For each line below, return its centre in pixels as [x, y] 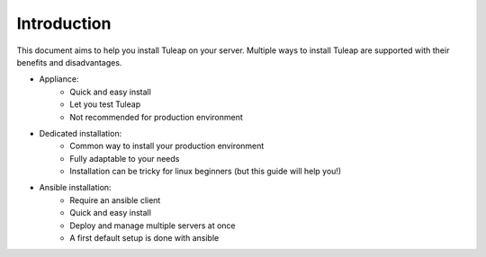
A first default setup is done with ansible [144, 238]
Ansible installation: [75, 188]
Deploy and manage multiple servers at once [153, 226]
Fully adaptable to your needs [125, 158]
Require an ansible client [115, 200]
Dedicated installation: [81, 133]
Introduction [64, 23]
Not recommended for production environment [156, 117]
